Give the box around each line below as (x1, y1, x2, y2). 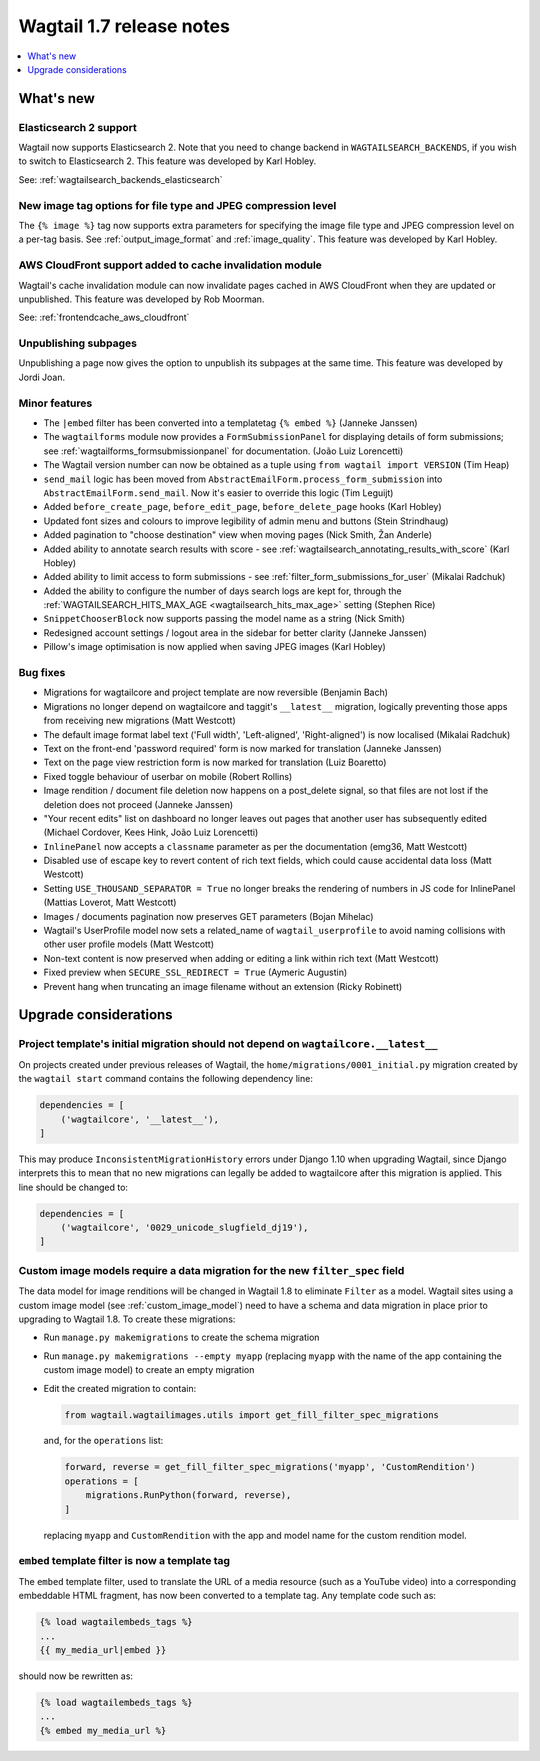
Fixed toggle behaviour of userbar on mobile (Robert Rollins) (43, 770, 293, 782)
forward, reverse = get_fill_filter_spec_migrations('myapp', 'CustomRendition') (64, 1461, 477, 1473)
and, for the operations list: (43, 1435, 164, 1447)
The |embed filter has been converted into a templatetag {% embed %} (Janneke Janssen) (43, 417, 419, 429)
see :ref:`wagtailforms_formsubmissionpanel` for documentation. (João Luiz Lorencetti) (43, 445, 404, 457)
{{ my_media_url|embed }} (39, 1644, 167, 1655)
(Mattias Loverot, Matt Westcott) (43, 896, 177, 909)
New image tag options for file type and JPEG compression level (18, 198, 337, 212)
